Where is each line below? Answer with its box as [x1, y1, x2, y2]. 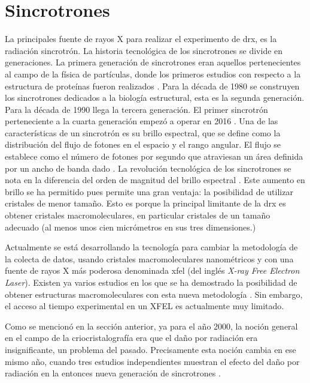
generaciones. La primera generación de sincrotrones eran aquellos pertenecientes [5, 56, 301, 68]
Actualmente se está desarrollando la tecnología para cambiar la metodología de [5, 241, 298, 253]
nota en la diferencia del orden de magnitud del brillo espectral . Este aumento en [5, 173, 305, 186]
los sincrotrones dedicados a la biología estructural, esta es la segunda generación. [5, 91, 305, 104]
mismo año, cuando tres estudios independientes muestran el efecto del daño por [5, 355, 300, 367]
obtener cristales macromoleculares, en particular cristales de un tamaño [5, 209, 271, 222]
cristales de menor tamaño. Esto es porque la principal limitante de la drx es [5, 197, 286, 210]
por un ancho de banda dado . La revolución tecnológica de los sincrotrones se [5, 161, 291, 174]
